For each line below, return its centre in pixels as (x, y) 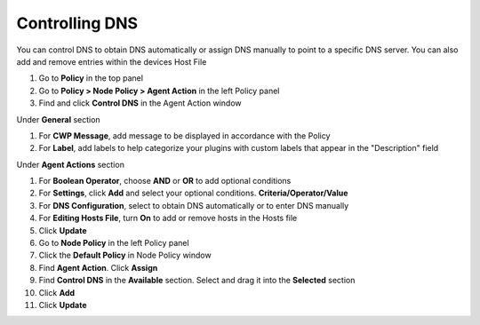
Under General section (59, 119)
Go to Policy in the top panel (91, 78)
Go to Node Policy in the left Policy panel (114, 243)
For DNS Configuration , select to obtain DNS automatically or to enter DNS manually (194, 205)
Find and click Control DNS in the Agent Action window (140, 103)
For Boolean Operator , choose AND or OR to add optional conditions (165, 181)
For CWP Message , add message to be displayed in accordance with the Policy (184, 135)
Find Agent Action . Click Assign (98, 267)
